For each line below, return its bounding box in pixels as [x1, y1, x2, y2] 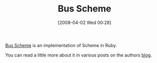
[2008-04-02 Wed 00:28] [57, 19, 112, 25]
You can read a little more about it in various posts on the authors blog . [5, 52, 152, 58]
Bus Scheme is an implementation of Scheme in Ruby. [5, 42, 117, 48]
